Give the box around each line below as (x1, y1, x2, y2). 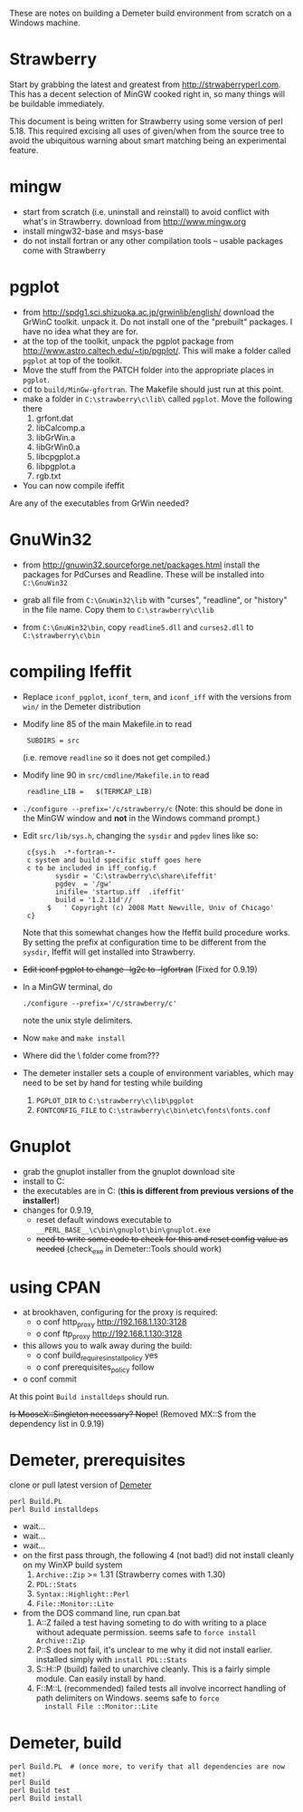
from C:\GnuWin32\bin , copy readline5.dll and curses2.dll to (22, 621, 254, 633)
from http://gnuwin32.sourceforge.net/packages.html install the (22, 559, 260, 570)
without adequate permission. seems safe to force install (35, 1627, 257, 1638)
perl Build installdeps (9, 1505, 99, 1515)
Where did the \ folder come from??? (22, 1050, 160, 1061)
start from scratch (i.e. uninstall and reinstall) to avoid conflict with (22, 206, 270, 217)
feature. (9, 144, 39, 155)
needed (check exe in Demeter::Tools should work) (35, 1243, 223, 1256)
